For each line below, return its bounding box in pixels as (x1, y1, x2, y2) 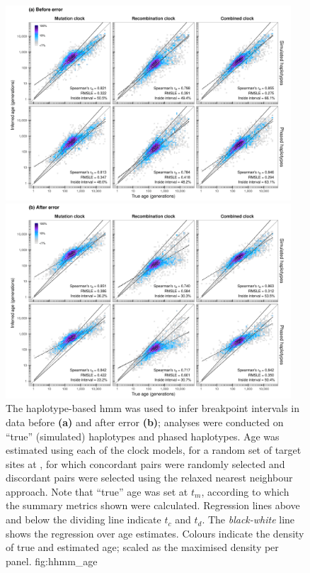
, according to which (201, 484, 289, 499)
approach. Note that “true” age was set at (6, 484, 188, 499)
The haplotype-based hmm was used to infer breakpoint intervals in (6, 401, 299, 416)
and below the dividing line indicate (6, 512, 161, 527)
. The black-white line (202, 512, 295, 527)
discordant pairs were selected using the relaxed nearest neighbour (6, 470, 293, 485)
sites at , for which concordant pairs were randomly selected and (6, 456, 285, 471)
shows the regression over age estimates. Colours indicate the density (6, 525, 304, 540)
